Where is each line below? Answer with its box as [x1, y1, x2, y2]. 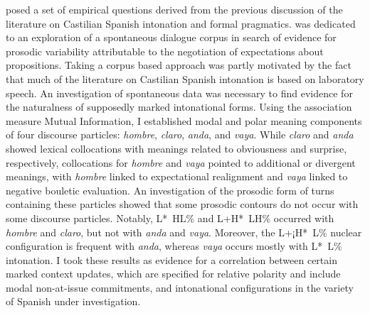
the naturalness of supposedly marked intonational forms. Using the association [6, 99, 352, 114]
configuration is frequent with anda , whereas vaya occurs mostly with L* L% [6, 238, 342, 253]
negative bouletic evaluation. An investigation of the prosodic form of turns [6, 182, 334, 197]
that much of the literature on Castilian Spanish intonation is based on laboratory [6, 71, 364, 86]
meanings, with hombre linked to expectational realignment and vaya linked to [6, 169, 348, 184]
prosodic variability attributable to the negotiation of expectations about [6, 43, 324, 58]
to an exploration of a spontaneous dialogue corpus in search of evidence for [6, 30, 337, 45]
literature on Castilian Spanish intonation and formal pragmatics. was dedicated [6, 16, 356, 31]
